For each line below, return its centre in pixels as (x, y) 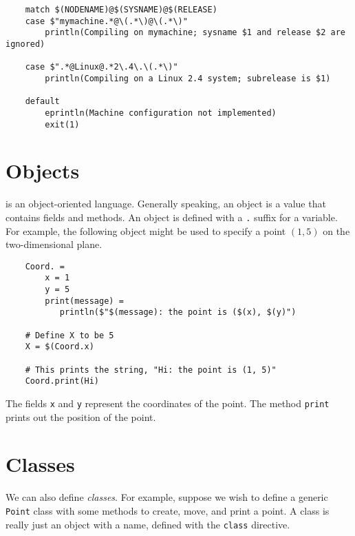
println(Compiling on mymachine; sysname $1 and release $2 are (195, 33)
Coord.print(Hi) (62, 381)
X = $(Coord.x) (60, 347)
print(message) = (84, 301)
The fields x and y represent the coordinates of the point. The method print (168, 403)
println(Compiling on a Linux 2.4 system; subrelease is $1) (188, 78)
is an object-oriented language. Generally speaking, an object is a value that (166, 204)
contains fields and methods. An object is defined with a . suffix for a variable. (172, 217)
